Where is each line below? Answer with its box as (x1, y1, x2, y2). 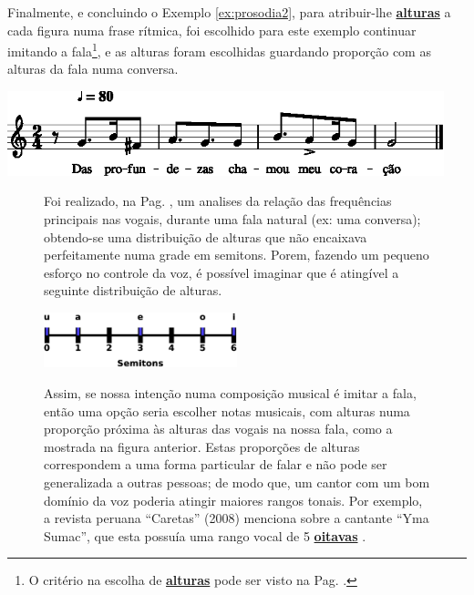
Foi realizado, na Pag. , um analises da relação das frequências (44, 191, 392, 210)
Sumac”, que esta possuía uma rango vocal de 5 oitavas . (44, 526, 366, 545)
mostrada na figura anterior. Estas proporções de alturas (44, 436, 360, 456)
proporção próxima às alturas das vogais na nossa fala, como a (44, 419, 393, 438)
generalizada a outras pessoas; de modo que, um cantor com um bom (44, 473, 430, 492)
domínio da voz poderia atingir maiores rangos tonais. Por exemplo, (44, 490, 423, 509)
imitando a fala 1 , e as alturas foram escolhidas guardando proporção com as (7, 39, 431, 60)
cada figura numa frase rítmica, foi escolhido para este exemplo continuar (7, 20, 417, 39)
